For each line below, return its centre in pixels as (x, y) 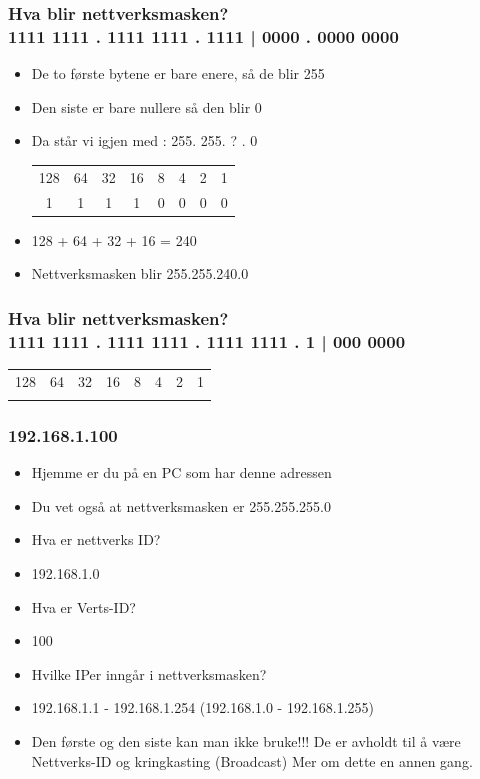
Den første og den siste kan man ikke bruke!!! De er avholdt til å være (246, 741)
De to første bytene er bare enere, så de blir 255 (178, 73)
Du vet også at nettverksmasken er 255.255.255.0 (181, 505)
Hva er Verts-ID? (83, 606)
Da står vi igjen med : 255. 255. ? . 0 (144, 140)
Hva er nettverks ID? (96, 539)
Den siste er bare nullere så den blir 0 (146, 106)
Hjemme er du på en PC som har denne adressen (181, 472)
